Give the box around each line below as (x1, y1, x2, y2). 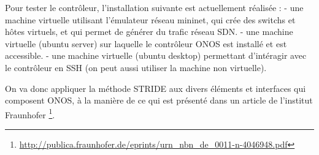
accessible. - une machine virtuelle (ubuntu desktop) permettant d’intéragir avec (5, 49, 307, 62)
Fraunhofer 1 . (5, 106, 55, 121)
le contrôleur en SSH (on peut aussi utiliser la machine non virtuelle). (5, 61, 267, 74)
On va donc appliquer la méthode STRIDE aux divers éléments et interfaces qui (5, 81, 306, 94)
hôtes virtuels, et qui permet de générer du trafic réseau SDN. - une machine (5, 25, 293, 38)
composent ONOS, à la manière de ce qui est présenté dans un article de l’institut (5, 94, 313, 107)
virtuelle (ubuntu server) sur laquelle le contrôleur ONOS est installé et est (5, 37, 287, 50)
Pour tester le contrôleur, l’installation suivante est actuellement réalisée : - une (5, 1, 304, 13)
